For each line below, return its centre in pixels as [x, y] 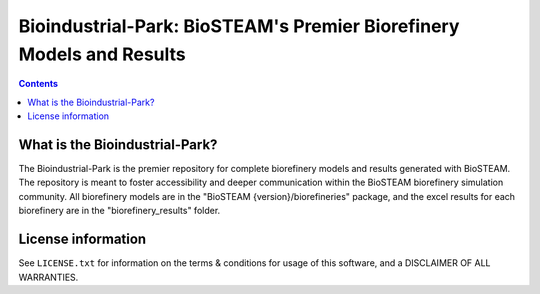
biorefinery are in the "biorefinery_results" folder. [119, 211]
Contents [38, 84]
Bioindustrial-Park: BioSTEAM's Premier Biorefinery [239, 26]
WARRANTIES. [48, 277]
